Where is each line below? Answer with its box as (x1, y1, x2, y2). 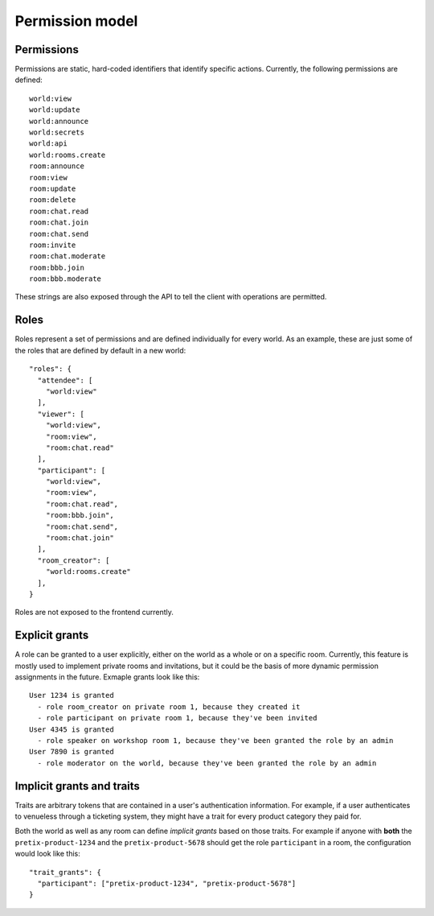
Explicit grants (14, 629, 89, 642)
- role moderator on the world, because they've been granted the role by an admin (37, 758, 377, 768)
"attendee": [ (37, 375, 93, 385)
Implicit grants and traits (14, 779, 141, 793)
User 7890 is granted (29, 747, 114, 757)
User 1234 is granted (29, 691, 114, 700)
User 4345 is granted (29, 724, 114, 734)
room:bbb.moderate (29, 274, 102, 283)
